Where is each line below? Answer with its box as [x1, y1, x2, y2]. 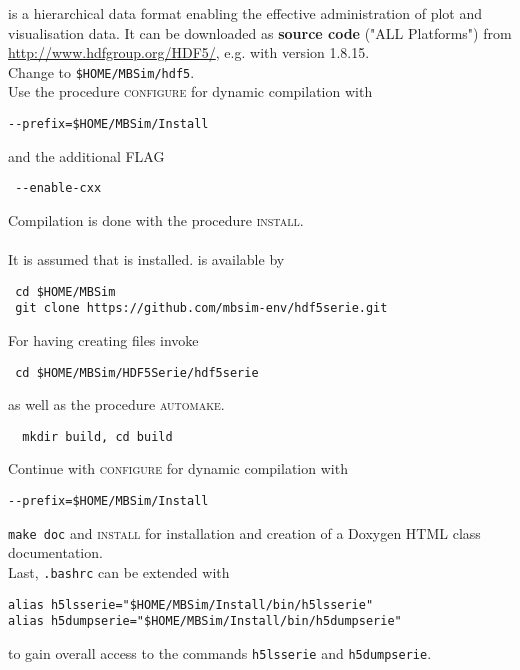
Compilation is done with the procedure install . [8, 209, 304, 230]
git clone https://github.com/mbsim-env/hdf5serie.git [15, 301, 388, 316]
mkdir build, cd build [22, 429, 173, 444]
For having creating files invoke [8, 329, 199, 350]
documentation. [8, 542, 103, 563]
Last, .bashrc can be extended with [8, 561, 230, 582]
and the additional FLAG [8, 145, 165, 166]
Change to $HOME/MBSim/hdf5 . [8, 61, 195, 82]
